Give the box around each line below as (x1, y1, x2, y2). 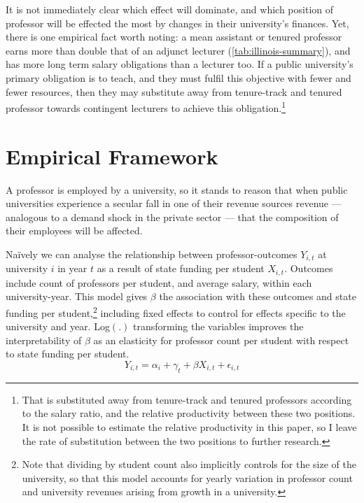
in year (57, 261, 87, 276)
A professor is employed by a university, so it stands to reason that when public (6, 182, 348, 197)
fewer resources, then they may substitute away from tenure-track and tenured (6, 84, 342, 99)
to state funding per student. (6, 346, 129, 361)
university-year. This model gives (6, 289, 148, 304)
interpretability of (6, 332, 82, 347)
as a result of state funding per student (97, 261, 265, 276)
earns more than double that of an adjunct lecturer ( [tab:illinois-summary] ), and (6, 43, 351, 57)
